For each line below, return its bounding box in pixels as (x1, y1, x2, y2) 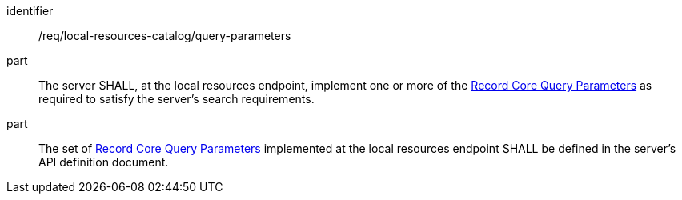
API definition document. (38, 155, 169, 169)
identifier (6, 4, 54, 18)
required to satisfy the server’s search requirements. (38, 92, 315, 106)
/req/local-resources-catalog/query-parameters (38, 29, 291, 42)
